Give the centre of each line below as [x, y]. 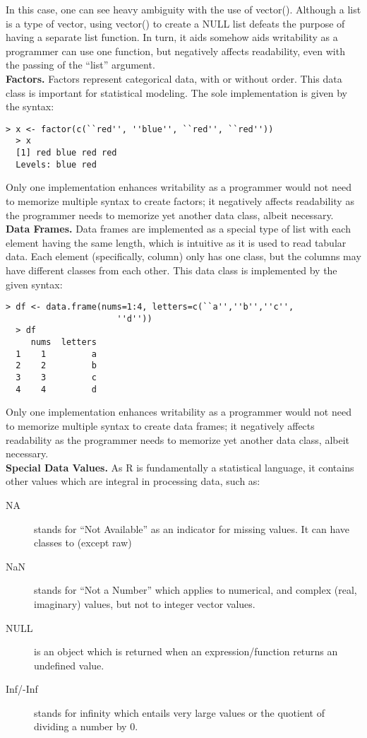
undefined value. [69, 665]
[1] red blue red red [66, 153]
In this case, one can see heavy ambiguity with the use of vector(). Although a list [183, 9]
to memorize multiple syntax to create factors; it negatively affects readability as [180, 200]
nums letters [64, 342]
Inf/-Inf [22, 689]
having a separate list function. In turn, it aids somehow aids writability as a [172, 37]
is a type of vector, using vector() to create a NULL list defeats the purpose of [175, 23]
